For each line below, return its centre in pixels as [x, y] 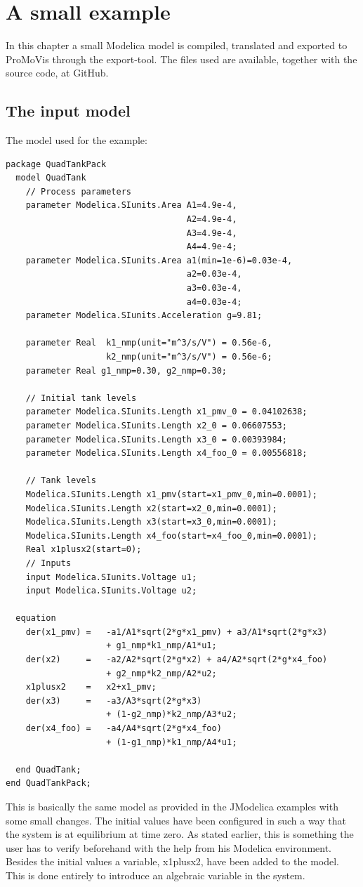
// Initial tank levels [81, 398]
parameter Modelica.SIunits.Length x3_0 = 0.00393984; [156, 439]
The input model [68, 111]
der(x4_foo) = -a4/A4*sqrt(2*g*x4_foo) [124, 729]
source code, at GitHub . [57, 73]
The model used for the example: [77, 140]
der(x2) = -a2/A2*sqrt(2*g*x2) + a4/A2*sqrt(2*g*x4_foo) [177, 660]
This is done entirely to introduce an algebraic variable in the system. [156, 875]
